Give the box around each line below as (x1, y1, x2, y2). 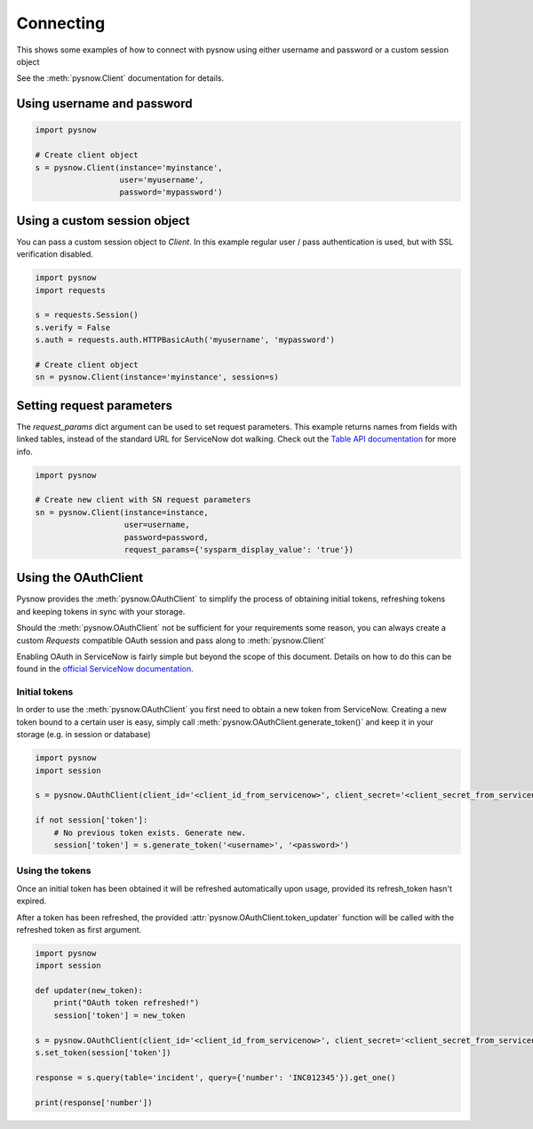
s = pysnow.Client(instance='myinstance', (35, 163, 223, 172)
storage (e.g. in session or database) (16, 729, 151, 740)
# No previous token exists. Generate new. (53, 827, 246, 838)
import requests (35, 285, 107, 295)
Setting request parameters (16, 398, 173, 413)
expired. (16, 895, 47, 906)
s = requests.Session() (35, 310, 139, 320)
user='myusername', (119, 174, 204, 185)
